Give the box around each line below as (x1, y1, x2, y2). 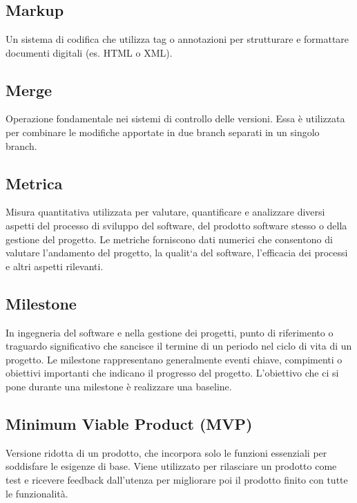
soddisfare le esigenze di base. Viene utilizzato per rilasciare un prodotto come (6, 459, 337, 473)
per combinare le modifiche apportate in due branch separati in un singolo (6, 124, 320, 139)
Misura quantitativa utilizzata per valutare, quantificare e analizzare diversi (6, 205, 325, 219)
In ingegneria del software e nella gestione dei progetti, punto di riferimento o (6, 325, 334, 339)
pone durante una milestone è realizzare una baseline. (6, 379, 232, 393)
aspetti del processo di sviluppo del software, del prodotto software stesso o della (6, 218, 347, 232)
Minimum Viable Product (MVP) (6, 412, 253, 434)
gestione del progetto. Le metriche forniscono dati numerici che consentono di (6, 231, 333, 246)
